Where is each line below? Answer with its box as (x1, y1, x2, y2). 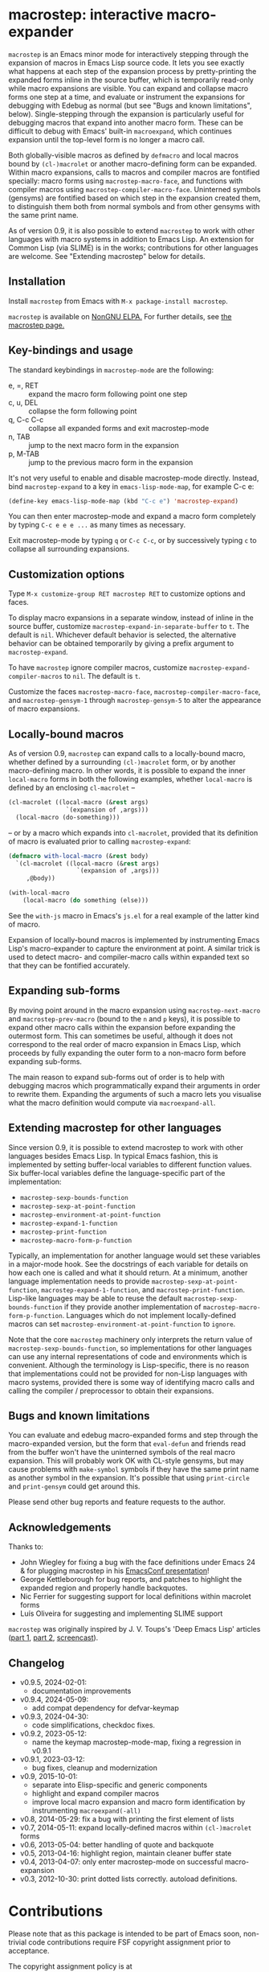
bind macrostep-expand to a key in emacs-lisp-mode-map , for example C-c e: (8, 481, 255, 491)
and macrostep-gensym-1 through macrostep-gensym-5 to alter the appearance (8, 696, 262, 705)
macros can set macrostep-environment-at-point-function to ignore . (8, 1319, 236, 1329)
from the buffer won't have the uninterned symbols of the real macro (8, 1448, 235, 1457)
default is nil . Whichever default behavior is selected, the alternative (8, 630, 237, 640)
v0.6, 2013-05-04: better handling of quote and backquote (19, 1840, 214, 1849)
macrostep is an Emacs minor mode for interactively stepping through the (8, 49, 249, 59)
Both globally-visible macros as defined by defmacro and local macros (8, 150, 239, 160)
